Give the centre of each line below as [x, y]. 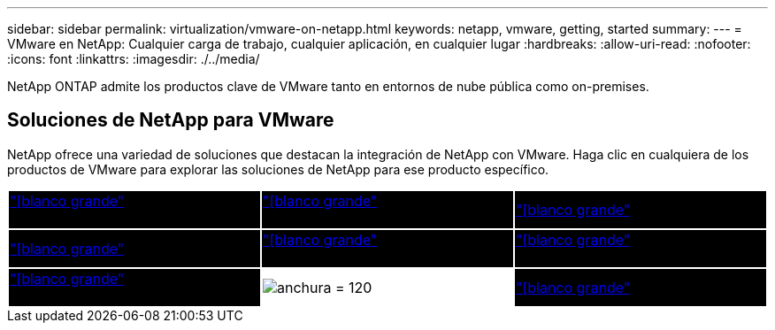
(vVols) [348, 257]
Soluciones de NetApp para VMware [171, 120]
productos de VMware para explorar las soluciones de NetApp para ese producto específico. [278, 169]
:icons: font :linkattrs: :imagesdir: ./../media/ [134, 59]
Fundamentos [561, 257]
